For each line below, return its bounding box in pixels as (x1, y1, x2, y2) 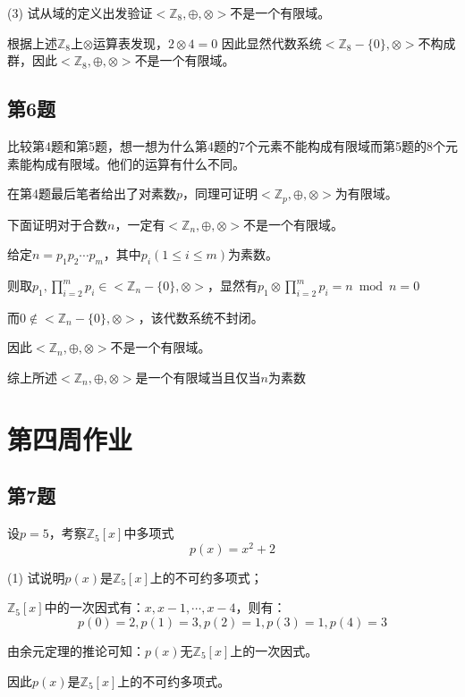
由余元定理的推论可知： (7, 642, 145, 660)
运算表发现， (92, 33, 168, 52)
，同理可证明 (182, 184, 258, 203)
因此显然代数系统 (221, 33, 322, 52)
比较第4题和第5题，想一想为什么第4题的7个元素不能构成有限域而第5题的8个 (7, 136, 445, 155)
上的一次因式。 (230, 642, 318, 660)
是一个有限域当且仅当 (135, 368, 261, 386)
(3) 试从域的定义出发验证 (7, 4, 153, 21)
